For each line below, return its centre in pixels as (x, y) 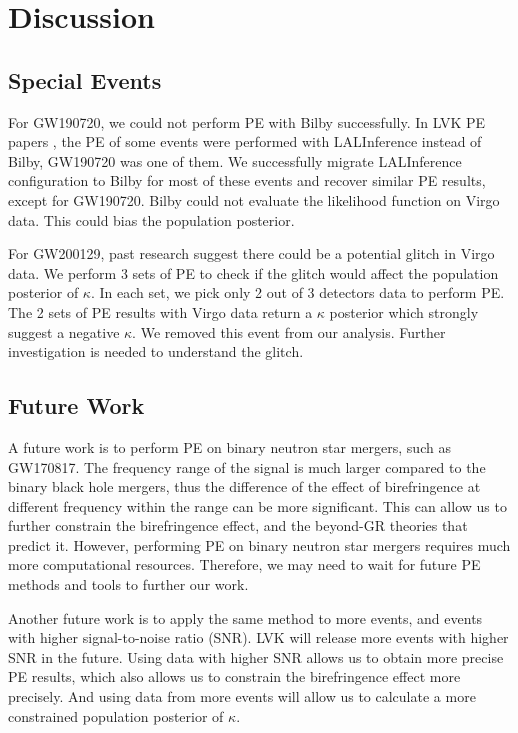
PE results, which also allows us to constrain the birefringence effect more (234, 676)
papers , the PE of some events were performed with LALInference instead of (245, 141)
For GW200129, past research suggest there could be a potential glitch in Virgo (251, 253)
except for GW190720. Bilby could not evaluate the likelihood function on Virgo (254, 199)
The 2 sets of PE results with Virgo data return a (160, 311)
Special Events (85, 79)
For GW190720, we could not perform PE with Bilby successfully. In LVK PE (247, 121)
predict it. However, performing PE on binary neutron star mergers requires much (259, 544)
